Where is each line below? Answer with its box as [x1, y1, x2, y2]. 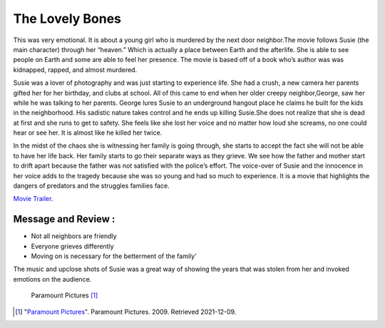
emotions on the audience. [13, 275, 92, 283]
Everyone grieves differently [31, 242, 114, 250]
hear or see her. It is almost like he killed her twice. [13, 128, 163, 137]
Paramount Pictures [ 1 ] [31, 291, 98, 299]
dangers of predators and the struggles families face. [13, 182, 170, 190]
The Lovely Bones [13, 11, 121, 26]
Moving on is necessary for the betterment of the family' [31, 252, 197, 260]
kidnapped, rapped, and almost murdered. [13, 65, 138, 74]
